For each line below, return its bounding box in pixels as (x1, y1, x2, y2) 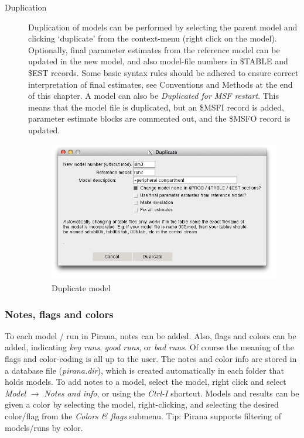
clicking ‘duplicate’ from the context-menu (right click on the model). (28, 32, 277, 44)
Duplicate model (52, 282, 111, 294)
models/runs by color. (5, 421, 83, 433)
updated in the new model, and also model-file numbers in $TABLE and (28, 55, 288, 67)
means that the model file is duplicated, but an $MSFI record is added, (28, 101, 284, 113)
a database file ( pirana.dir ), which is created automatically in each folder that (5, 364, 284, 376)
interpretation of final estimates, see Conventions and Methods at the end (28, 78, 293, 90)
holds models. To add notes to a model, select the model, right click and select (5, 375, 286, 388)
